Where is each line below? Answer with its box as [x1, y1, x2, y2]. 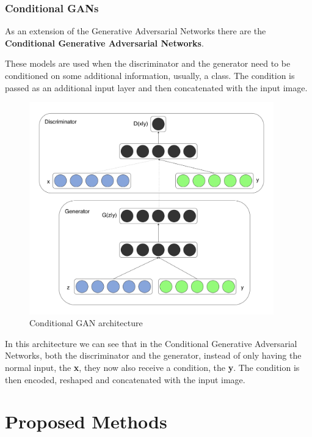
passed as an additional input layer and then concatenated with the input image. [5, 81, 308, 94]
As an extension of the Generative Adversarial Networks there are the [5, 24, 266, 37]
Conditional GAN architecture [29, 316, 143, 329]
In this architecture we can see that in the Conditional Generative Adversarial [5, 337, 297, 349]
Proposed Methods [5, 409, 167, 434]
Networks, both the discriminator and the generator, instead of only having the [5, 349, 302, 362]
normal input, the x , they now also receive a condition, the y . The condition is [5, 361, 300, 374]
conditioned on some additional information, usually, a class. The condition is [5, 69, 295, 81]
